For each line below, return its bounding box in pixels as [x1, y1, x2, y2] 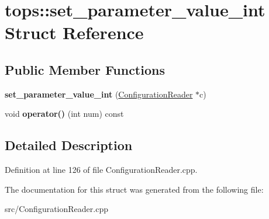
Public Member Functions [5, 60, 165, 78]
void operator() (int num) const [5, 107, 124, 120]
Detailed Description [5, 136, 133, 154]
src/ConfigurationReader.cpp [5, 203, 108, 215]
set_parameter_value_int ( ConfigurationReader [5, 88, 193, 100]
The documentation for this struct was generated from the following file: [5, 183, 264, 195]
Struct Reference [5, 20, 144, 44]
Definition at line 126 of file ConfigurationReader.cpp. [5, 164, 198, 176]
